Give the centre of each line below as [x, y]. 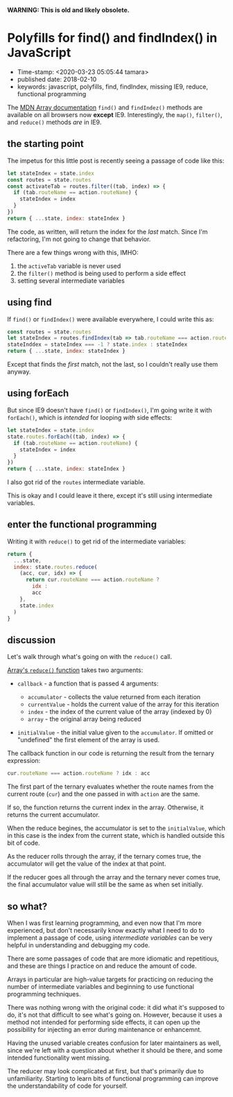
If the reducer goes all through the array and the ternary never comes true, [114, 877]
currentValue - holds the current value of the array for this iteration [123, 704]
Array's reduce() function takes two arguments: [75, 670]
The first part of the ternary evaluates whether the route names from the [110, 787]
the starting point [46, 144]
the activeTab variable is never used [69, 265]
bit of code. [24, 843]
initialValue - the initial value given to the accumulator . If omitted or [115, 732]
